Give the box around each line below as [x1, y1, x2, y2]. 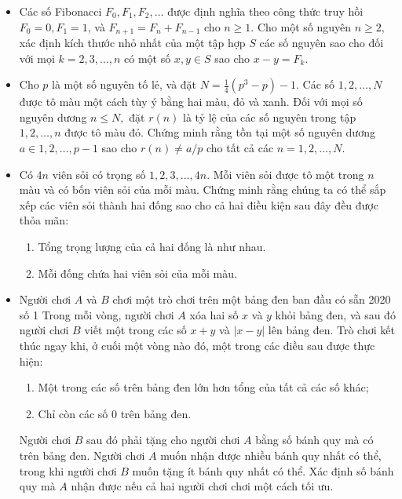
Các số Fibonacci [19, 3, 102, 19]
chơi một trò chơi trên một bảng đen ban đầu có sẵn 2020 [112, 291, 391, 308]
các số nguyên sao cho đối [259, 35, 384, 51]
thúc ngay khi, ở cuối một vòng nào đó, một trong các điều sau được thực [19, 337, 375, 353]
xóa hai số [189, 306, 239, 322]
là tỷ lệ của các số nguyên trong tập [183, 108, 356, 125]
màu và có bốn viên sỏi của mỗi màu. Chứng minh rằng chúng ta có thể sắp [19, 181, 386, 198]
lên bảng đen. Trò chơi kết [268, 322, 395, 338]
